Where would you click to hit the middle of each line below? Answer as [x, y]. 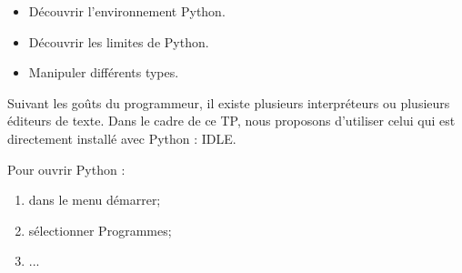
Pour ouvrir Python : [66, 169]
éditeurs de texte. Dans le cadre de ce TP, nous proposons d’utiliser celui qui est [231, 121]
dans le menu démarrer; [95, 200]
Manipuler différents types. [104, 72]
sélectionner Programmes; [100, 230]
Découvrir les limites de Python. [119, 41]
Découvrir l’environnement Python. [127, 11]
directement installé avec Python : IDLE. [122, 138]
